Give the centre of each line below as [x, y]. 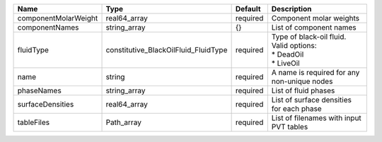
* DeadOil [288, 54]
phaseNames [39, 90]
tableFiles [33, 122]
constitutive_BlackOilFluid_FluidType [167, 50]
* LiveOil [285, 63]
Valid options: [294, 46]
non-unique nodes [302, 81]
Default [248, 9]
